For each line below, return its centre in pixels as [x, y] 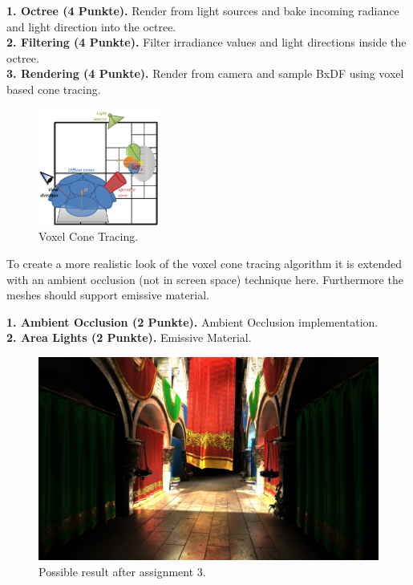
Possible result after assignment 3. [122, 571]
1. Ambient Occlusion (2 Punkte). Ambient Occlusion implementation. [192, 321]
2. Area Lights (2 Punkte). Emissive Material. [129, 337]
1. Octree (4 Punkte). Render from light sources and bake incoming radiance [203, 10]
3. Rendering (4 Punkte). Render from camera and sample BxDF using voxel [205, 73]
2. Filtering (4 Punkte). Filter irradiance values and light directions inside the [206, 42]
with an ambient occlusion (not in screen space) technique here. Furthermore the [205, 279]
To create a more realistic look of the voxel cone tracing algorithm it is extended [204, 263]
